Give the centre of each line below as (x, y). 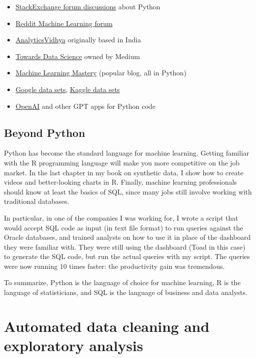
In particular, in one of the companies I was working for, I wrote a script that (121, 217)
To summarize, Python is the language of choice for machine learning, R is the (122, 282)
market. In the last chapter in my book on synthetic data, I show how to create (124, 172)
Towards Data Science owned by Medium (78, 56)
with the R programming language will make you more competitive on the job (122, 162)
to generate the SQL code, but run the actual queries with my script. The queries (127, 256)
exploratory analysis (74, 345)
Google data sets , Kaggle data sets (68, 89)
